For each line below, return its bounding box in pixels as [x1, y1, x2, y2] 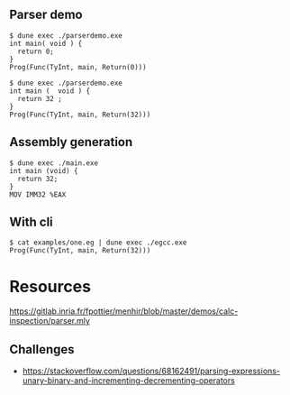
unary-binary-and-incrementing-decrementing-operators [22, 375, 236, 386]
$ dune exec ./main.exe [9, 158, 99, 168]
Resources [9, 276, 92, 297]
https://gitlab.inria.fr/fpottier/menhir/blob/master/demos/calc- [9, 306, 239, 317]
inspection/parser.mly [9, 316, 90, 326]
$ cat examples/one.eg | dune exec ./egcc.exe [9, 238, 187, 247]
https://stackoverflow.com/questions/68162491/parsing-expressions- [22, 365, 281, 377]
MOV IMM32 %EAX [9, 189, 67, 199]
